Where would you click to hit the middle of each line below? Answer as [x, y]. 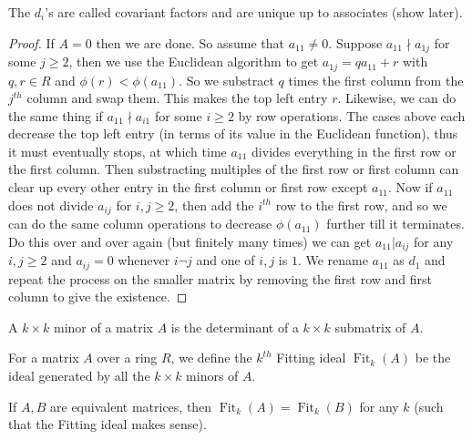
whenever [144, 260]
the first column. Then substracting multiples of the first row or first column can [234, 169]
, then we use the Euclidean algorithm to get [194, 61]
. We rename [333, 260]
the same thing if [56, 115]
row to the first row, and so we [361, 205]
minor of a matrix [103, 327]
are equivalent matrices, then [131, 406]
